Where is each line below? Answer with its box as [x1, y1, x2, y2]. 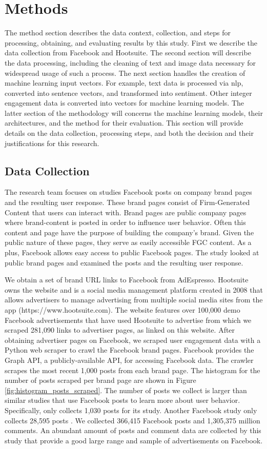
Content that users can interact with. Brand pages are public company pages [5, 207, 247, 217]
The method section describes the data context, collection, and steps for [5, 27, 231, 38]
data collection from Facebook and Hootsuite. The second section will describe [5, 47, 251, 58]
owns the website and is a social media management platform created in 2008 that [5, 284, 263, 295]
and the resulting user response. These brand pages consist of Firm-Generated [5, 197, 250, 208]
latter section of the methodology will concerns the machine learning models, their [5, 107, 263, 118]
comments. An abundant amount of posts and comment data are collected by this [5, 425, 261, 436]
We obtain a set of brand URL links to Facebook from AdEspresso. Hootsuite [5, 274, 249, 285]
